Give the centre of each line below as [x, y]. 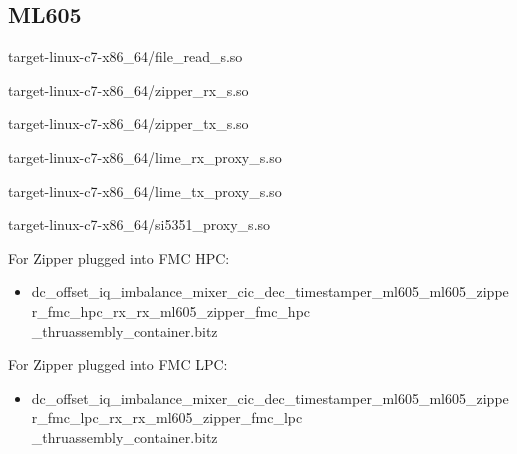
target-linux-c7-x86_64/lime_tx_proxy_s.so [145, 190]
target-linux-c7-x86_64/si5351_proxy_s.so [139, 224]
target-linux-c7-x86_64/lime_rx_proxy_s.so [145, 156]
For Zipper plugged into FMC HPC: [119, 257]
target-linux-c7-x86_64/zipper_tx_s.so [128, 123]
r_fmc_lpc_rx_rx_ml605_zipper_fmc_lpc [167, 417]
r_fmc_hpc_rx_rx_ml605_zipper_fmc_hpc [171, 310]
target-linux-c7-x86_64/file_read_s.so [125, 56]
